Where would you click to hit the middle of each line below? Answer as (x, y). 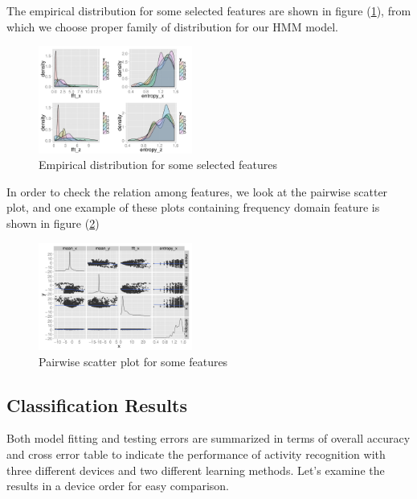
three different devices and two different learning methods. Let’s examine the (196, 470)
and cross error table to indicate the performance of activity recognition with (196, 454)
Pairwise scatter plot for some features (133, 361)
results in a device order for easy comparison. (118, 486)
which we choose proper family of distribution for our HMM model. (172, 26)
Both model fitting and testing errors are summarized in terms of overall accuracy (208, 438)
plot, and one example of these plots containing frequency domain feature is (193, 207)
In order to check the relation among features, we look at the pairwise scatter (197, 191)
